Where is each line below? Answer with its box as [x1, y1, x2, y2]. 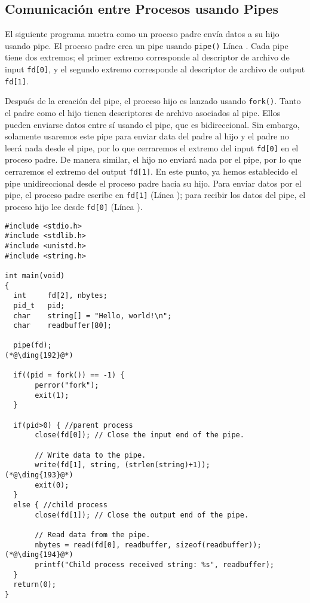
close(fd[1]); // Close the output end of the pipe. [35, 510, 249, 519]
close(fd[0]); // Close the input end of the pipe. [35, 431, 244, 440]
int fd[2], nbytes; [13, 291, 108, 300]
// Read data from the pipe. [35, 530, 151, 539]
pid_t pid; [13, 301, 65, 310]
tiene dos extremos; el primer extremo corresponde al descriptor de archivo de [5, 51, 290, 63]
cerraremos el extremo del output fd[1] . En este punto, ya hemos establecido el [5, 165, 297, 178]
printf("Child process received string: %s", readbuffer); [35, 560, 275, 569]
